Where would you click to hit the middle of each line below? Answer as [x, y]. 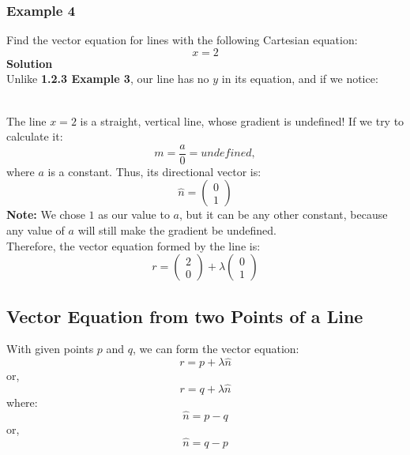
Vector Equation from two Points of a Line [185, 316]
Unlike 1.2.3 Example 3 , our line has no [108, 79]
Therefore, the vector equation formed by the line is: [134, 245]
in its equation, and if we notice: [300, 79]
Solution [30, 63]
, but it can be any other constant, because [284, 214]
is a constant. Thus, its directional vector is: [154, 171]
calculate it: [35, 136]
